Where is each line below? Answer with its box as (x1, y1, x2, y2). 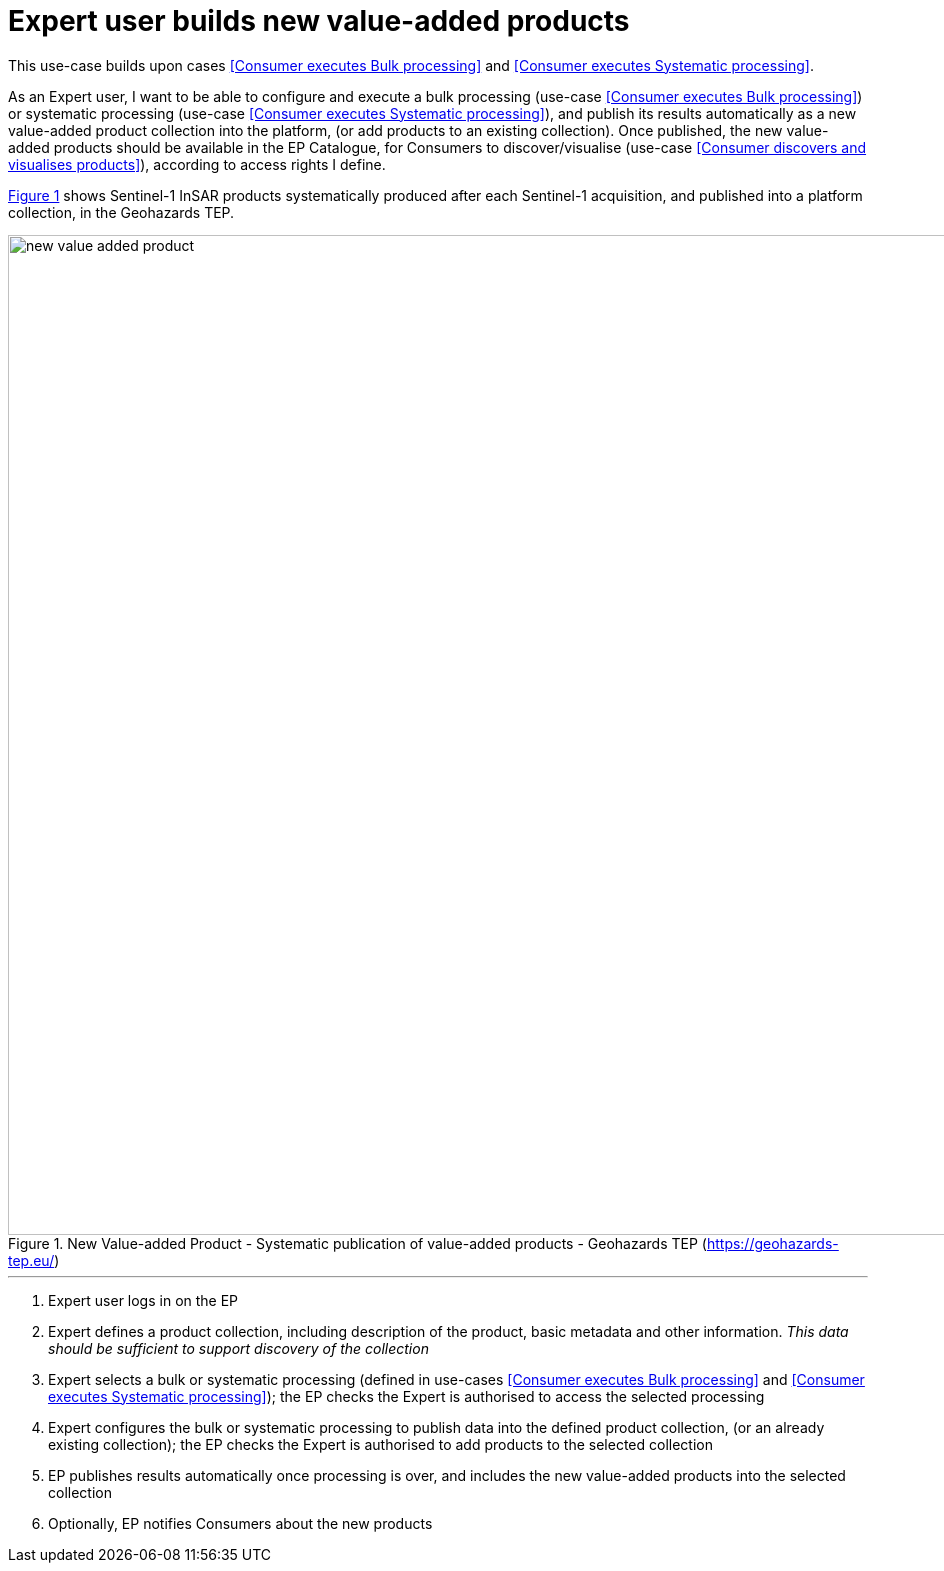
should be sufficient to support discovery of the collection (48, 1339, 429, 1357)
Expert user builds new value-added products (8, 4, 630, 38)
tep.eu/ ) (8, 1251, 60, 1269)
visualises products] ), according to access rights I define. (8, 155, 386, 173)
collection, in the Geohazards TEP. (8, 203, 235, 221)
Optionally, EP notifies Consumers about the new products (48, 1514, 433, 1532)
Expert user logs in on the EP (48, 1291, 239, 1309)
